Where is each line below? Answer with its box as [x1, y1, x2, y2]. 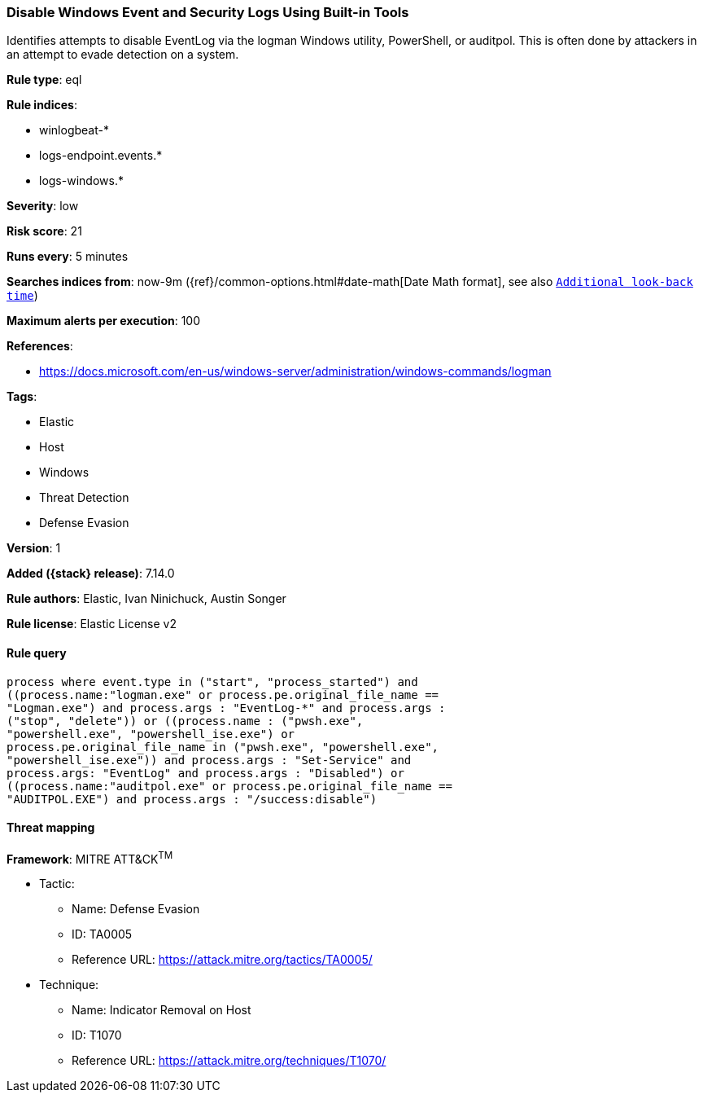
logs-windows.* [39, 174, 124, 188]
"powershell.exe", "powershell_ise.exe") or [7, 727, 295, 741]
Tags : [7, 389, 37, 404]
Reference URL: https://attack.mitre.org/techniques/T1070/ [72, 1053, 386, 1068]
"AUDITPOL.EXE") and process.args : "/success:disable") [7, 792, 378, 806]
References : [7, 339, 73, 354]
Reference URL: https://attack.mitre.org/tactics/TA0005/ [72, 952, 373, 967]
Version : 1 [7, 541, 61, 556]
